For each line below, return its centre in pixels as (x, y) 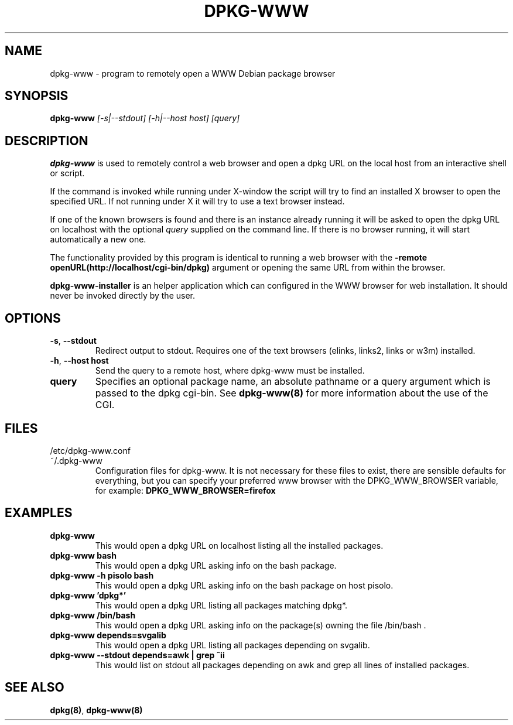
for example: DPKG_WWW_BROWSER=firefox (185, 490)
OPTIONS (33, 318)
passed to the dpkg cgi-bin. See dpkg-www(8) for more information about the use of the (292, 393)
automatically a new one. (98, 240)
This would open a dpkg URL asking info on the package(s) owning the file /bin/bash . (261, 625)
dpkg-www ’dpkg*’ (88, 595)
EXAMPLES (39, 513)
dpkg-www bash (83, 555)
